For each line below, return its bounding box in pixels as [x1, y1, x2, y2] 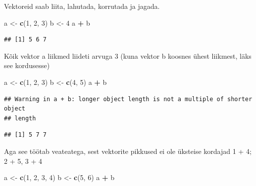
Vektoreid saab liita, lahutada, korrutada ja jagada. [4, 1, 160, 11]
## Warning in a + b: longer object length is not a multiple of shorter [4, 95, 253, 103]
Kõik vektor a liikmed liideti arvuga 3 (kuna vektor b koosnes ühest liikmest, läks [4, 50, 252, 61]
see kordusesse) [4, 60, 50, 71]
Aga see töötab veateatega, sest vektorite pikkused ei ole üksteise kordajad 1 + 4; [4, 146, 252, 156]
